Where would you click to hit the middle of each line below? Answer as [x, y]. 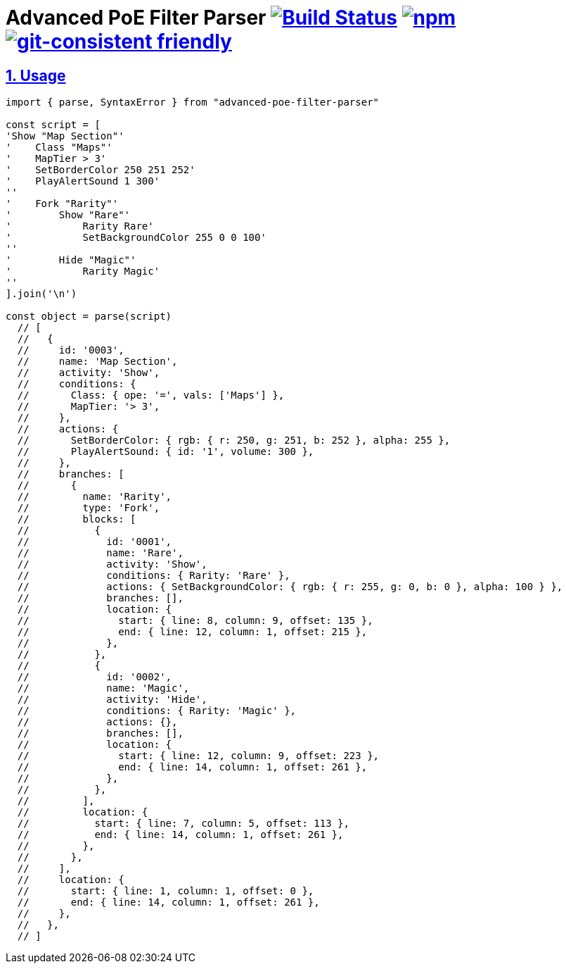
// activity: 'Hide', [112, 700]
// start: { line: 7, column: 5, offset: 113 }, [183, 824]
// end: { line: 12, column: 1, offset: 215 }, [192, 632]
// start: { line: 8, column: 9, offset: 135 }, [195, 621]
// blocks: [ [77, 519]
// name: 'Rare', [100, 553]
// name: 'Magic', [103, 688]
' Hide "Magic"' [71, 260]
